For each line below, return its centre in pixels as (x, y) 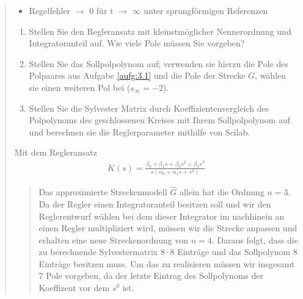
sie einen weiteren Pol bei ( (80, 87)
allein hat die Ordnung (222, 192)
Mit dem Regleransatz (56, 152)
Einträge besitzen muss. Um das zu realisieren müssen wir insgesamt (167, 263)
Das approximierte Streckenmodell (103, 192)
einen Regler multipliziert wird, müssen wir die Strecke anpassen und (168, 228)
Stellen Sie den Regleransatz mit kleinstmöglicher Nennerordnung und (160, 31)
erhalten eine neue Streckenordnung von (113, 240)
